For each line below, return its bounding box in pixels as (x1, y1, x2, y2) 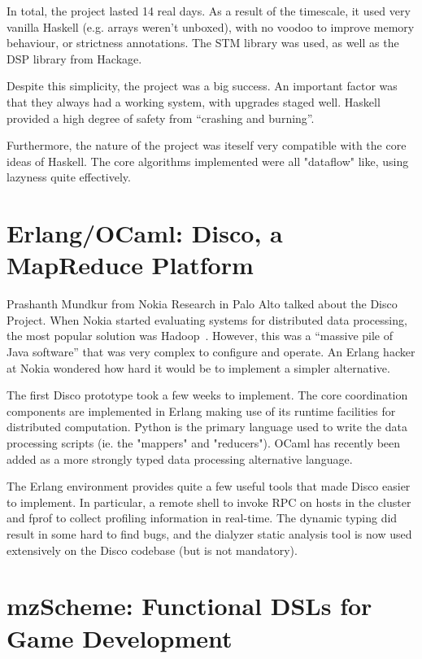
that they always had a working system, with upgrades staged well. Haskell (7, 93, 381, 110)
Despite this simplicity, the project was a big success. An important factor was (7, 77, 398, 94)
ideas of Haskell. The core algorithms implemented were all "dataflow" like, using (7, 152, 409, 169)
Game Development (7, 621, 233, 654)
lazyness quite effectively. (7, 168, 131, 185)
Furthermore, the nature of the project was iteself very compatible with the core (7, 137, 407, 154)
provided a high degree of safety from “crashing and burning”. (7, 109, 315, 126)
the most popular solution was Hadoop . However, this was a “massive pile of (7, 327, 394, 344)
